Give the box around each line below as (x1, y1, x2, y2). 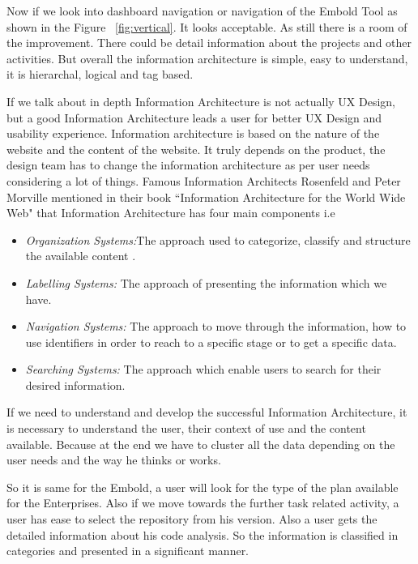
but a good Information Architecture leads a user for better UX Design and (6, 109, 382, 126)
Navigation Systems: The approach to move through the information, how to (25, 318, 407, 335)
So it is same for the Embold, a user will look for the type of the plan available (6, 478, 399, 495)
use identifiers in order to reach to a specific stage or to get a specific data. (25, 333, 397, 350)
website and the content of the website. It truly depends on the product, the (6, 140, 386, 157)
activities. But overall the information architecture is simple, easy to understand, (6, 49, 408, 66)
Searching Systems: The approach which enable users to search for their (25, 361, 382, 378)
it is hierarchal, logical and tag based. (6, 66, 194, 83)
